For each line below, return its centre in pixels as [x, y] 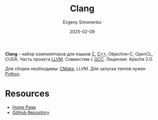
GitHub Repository [31, 112]
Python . [13, 73]
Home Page [24, 107]
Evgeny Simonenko [82, 22]
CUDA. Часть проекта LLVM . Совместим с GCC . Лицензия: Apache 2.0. [79, 59]
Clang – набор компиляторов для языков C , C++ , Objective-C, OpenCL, [79, 54]
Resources [27, 94]
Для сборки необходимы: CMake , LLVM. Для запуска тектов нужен [75, 69]
